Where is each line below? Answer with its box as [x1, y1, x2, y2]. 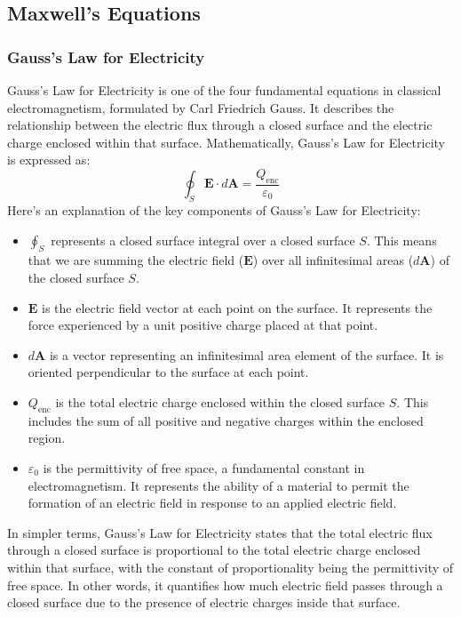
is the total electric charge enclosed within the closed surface [55, 392, 385, 411]
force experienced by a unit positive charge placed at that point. [28, 316, 378, 334]
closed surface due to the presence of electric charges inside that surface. [7, 593, 401, 612]
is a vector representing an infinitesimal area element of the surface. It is [49, 345, 444, 364]
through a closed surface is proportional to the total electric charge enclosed [7, 541, 421, 559]
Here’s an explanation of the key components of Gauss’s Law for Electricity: [7, 201, 421, 219]
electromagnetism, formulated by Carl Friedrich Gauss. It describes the [7, 98, 394, 116]
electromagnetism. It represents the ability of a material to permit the [28, 476, 409, 494]
